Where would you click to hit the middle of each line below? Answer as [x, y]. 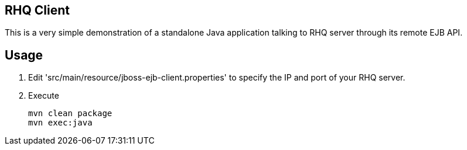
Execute [44, 96]
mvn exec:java [60, 123]
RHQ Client [37, 10]
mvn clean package [70, 114]
